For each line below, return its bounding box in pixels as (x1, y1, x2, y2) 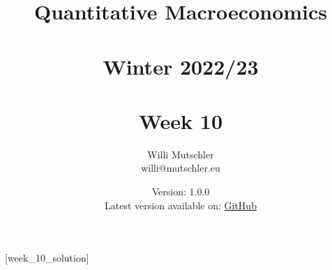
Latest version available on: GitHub (105, 197, 257, 212)
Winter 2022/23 (103, 52, 259, 80)
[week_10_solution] (5, 250, 89, 265)
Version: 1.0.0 (151, 184, 210, 199)
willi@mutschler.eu (141, 160, 220, 175)
